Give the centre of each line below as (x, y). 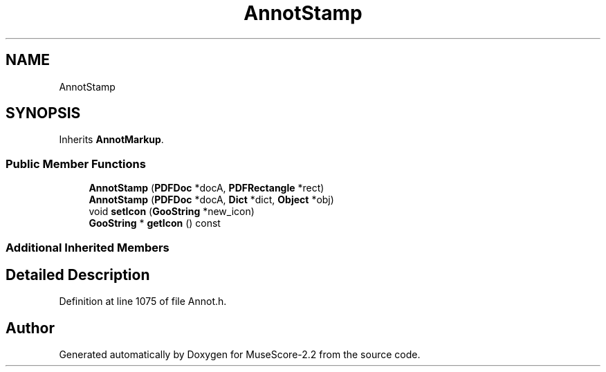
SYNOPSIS (43, 113)
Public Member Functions (76, 164)
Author (30, 328)
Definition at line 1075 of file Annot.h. (143, 301)
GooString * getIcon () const (155, 223)
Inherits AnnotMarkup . (111, 140)
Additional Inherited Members (88, 247)
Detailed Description (78, 275)
